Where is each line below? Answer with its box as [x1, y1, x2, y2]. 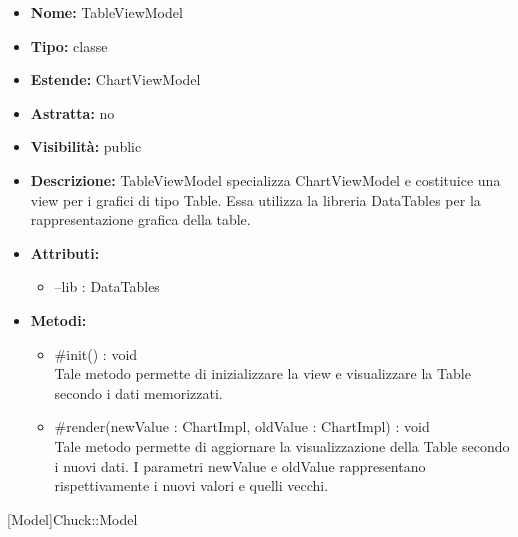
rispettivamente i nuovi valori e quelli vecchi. [54, 475, 329, 496]
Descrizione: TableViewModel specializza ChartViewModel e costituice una [30, 169, 501, 190]
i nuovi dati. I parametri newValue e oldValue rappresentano [54, 455, 426, 476]
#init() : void [54, 343, 138, 364]
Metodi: [30, 309, 87, 330]
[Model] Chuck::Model [7, 508, 138, 529]
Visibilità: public [30, 136, 142, 157]
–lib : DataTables [54, 276, 160, 297]
